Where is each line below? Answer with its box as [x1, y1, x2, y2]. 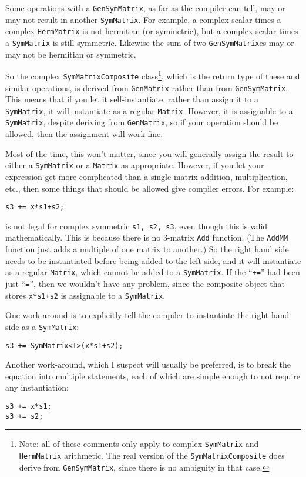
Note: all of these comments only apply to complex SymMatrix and [19, 438, 259, 450]
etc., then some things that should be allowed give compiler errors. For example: [5, 182, 294, 194]
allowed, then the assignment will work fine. [5, 128, 163, 140]
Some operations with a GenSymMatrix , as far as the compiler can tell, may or [5, 2, 285, 14]
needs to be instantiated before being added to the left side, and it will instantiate [5, 254, 301, 266]
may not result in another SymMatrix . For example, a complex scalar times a [5, 13, 281, 25]
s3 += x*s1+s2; [5, 203, 65, 212]
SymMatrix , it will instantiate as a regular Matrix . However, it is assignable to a [5, 104, 293, 116]
